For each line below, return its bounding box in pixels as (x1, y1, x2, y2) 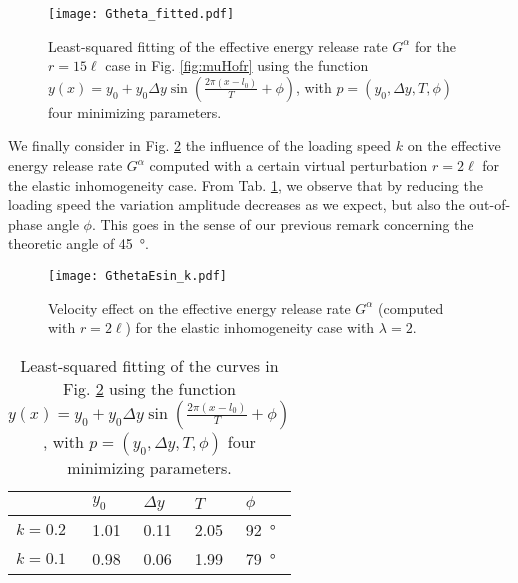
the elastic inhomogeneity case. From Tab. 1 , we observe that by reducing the (8, 174, 483, 195)
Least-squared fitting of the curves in (20, 353, 279, 377)
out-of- (469, 194, 511, 215)
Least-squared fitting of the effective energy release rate (48, 35, 388, 56)
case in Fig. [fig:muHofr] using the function (105, 55, 369, 76)
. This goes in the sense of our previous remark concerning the (91, 213, 474, 234)
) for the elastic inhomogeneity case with (125, 317, 375, 338)
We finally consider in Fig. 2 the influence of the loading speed (8, 135, 392, 156)
